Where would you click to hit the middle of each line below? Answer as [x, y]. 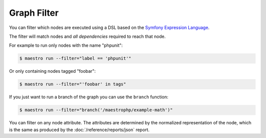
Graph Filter [34, 13]
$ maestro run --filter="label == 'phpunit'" [75, 58]
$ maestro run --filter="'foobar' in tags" [73, 84]
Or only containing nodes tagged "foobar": [52, 71]
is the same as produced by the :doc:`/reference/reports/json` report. [79, 130]
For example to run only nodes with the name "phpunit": [66, 45]
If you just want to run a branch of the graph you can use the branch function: [89, 97]
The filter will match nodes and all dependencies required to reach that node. [87, 36]
